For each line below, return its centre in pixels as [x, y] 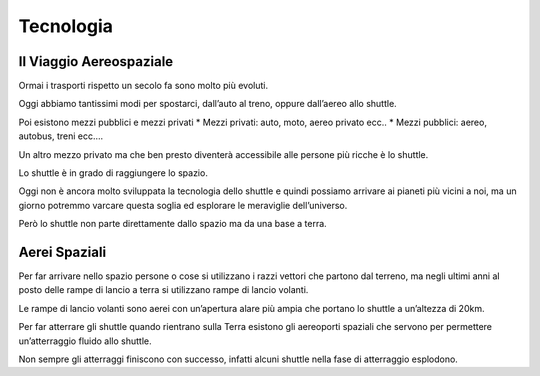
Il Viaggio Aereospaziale [96, 61]
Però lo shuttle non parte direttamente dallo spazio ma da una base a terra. [172, 224]
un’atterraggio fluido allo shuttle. [85, 341]
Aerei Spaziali [62, 252]
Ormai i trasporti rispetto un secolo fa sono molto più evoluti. [143, 86]
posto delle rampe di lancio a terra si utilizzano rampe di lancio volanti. [163, 290]
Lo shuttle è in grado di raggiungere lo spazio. [113, 173]
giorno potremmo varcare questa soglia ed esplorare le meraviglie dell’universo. [183, 205]
